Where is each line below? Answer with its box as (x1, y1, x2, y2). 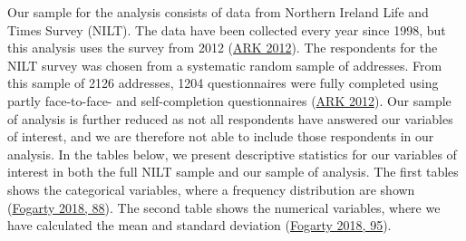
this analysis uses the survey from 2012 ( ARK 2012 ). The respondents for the (7, 38, 438, 57)
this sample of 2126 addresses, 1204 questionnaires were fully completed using (7, 73, 439, 92)
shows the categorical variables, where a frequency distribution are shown (7, 179, 415, 198)
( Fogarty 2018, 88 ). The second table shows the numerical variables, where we (7, 198, 441, 217)
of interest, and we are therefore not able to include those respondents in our (7, 127, 434, 146)
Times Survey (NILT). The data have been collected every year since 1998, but (7, 20, 446, 39)
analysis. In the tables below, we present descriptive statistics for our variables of (7, 144, 457, 163)
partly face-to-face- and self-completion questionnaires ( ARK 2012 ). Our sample (7, 91, 451, 110)
